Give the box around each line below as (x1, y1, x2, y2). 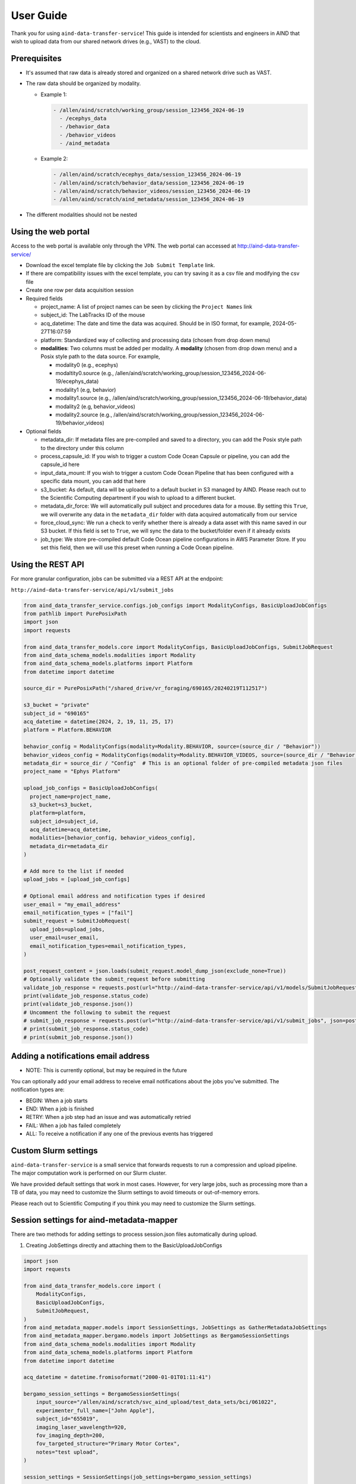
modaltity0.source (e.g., (55, 370, 114, 377)
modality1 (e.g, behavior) (55, 386, 116, 393)
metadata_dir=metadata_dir (30, 843, 109, 849)
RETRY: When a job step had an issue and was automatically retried (26, 1114, 191, 1121)
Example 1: (40, 91, 67, 98)
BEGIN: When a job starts (26, 1097, 88, 1104)
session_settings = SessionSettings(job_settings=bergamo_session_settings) (23, 1474, 252, 1480)
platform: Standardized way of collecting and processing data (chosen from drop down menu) (40, 336, 271, 344)
